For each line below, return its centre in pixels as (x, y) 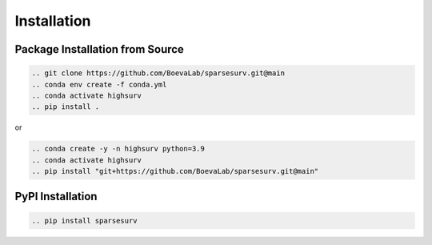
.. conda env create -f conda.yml (99, 84)
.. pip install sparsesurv (84, 221)
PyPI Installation (56, 197)
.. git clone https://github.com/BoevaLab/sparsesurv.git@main (158, 73)
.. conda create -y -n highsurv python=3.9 (118, 149)
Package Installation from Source (99, 49)
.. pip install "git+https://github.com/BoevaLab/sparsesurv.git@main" (175, 171)
